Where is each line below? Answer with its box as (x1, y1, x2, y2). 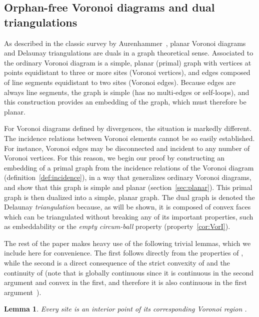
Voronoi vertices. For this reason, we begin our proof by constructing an (4, 152, 225, 163)
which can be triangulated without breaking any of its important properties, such (4, 211, 253, 221)
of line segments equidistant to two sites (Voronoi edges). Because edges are (4, 76, 236, 87)
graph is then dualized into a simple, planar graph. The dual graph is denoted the (4, 191, 255, 202)
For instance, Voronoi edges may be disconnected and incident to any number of (4, 142, 250, 153)
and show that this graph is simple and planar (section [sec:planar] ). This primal (4, 181, 252, 192)
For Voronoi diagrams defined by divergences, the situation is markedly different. (4, 123, 252, 133)
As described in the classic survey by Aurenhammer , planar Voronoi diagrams (4, 37, 246, 48)
